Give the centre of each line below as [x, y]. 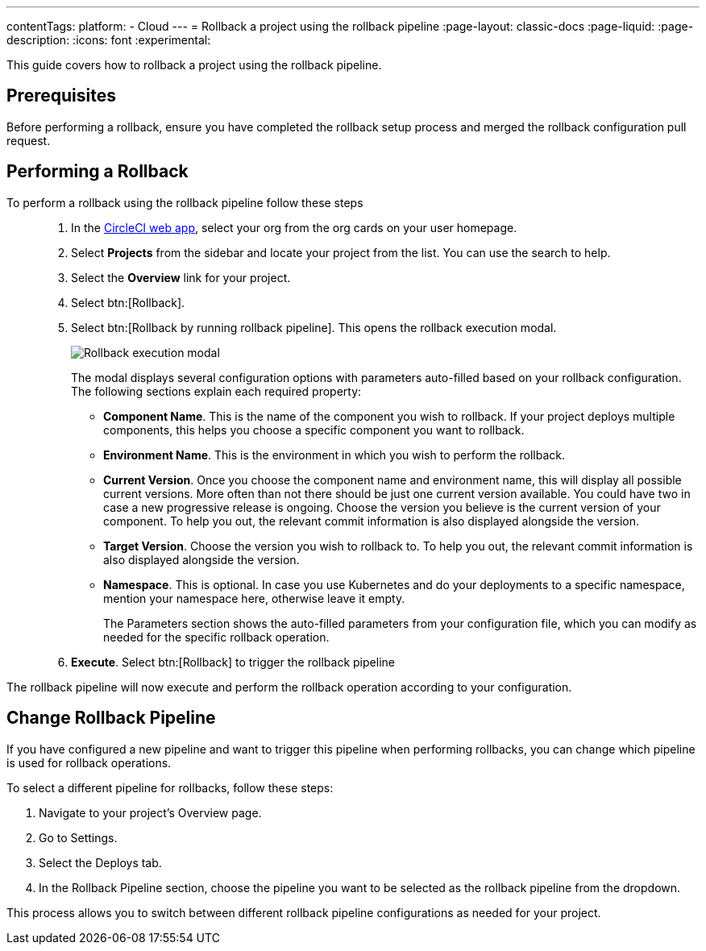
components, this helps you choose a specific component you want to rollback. [314, 430]
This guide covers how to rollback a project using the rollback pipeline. [194, 65]
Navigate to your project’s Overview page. [150, 812]
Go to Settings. [78, 837]
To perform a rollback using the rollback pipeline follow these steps [185, 202]
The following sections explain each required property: [216, 391]
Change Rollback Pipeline [111, 718]
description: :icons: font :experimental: [109, 40]
